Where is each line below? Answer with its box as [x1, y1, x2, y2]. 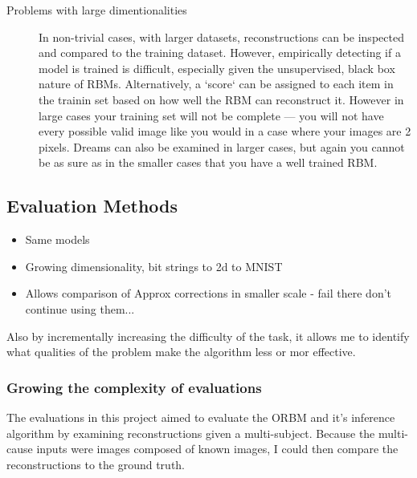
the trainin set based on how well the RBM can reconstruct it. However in [39, 91, 404, 107]
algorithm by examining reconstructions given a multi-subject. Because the [6, 424, 375, 441]
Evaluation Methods [6, 193, 178, 218]
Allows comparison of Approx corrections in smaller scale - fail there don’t [25, 285, 392, 302]
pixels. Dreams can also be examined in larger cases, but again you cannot [39, 138, 405, 155]
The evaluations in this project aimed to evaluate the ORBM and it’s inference [6, 408, 395, 425]
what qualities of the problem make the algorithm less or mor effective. [6, 343, 356, 360]
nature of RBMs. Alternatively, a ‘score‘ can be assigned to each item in [39, 75, 394, 92]
